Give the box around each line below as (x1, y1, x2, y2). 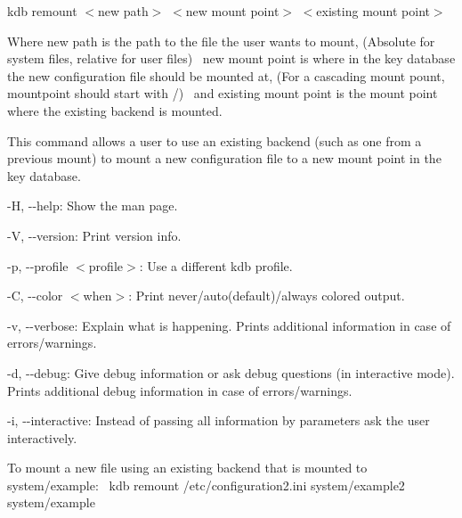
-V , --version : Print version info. (7, 226, 182, 244)
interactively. (7, 428, 77, 447)
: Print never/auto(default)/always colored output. (128, 286, 405, 305)
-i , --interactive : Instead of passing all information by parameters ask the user (7, 411, 430, 430)
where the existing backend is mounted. (7, 101, 223, 119)
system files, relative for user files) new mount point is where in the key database (7, 49, 456, 68)
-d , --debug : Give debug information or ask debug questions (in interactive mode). (7, 363, 455, 382)
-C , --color (7, 286, 63, 305)
